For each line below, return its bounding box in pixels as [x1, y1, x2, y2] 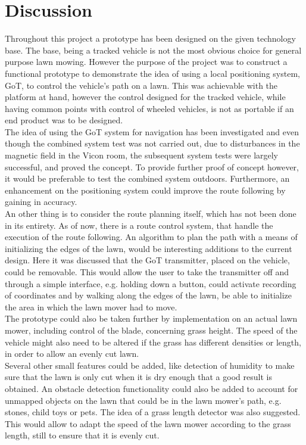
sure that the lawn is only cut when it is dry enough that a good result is [5, 371, 272, 383]
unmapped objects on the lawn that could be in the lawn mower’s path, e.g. [5, 394, 282, 406]
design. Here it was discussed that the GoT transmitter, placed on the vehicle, [5, 254, 290, 266]
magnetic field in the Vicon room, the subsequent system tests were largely [5, 149, 279, 161]
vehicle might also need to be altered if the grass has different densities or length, [5, 335, 301, 348]
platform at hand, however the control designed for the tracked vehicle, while [5, 91, 286, 103]
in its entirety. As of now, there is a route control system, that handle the [5, 219, 273, 231]
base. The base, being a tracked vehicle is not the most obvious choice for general [5, 43, 302, 56]
